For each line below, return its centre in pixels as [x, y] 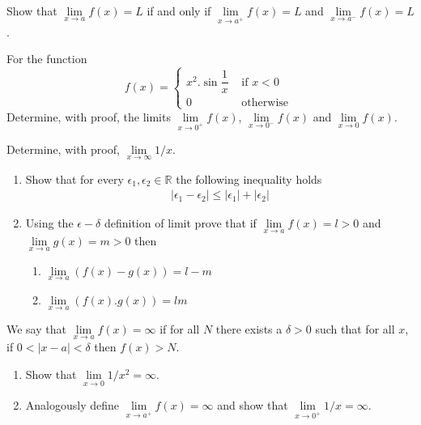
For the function [47, 59]
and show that [253, 405]
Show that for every [74, 178]
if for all [180, 329]
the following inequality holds [249, 178]
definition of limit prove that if [180, 223]
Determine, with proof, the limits [89, 116]
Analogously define [72, 405]
